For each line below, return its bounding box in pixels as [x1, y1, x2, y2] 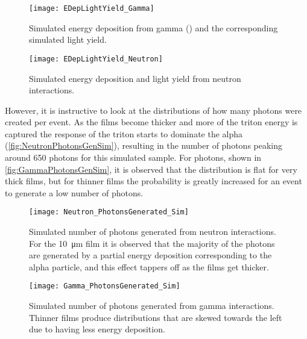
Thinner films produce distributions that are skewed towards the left [29, 311, 282, 323]
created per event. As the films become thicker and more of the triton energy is [5, 116, 298, 128]
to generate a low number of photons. [5, 186, 144, 199]
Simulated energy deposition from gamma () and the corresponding [29, 21, 278, 34]
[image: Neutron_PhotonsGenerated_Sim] [29, 208, 189, 217]
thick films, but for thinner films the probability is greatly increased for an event [5, 175, 302, 187]
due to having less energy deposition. [29, 323, 165, 335]
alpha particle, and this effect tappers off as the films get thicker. [29, 260, 269, 273]
